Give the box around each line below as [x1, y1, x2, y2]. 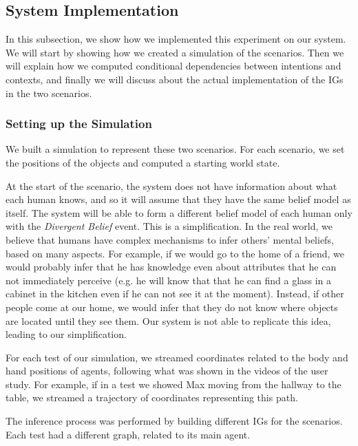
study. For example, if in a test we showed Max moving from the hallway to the [6, 376, 341, 391]
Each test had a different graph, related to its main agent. [6, 427, 251, 441]
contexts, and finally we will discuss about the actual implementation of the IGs [6, 72, 344, 86]
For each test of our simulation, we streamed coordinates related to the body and [6, 350, 348, 364]
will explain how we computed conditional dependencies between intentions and [6, 59, 341, 73]
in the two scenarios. [6, 85, 92, 100]
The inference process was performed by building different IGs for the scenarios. [6, 414, 343, 428]
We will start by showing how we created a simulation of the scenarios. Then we [6, 45, 344, 59]
